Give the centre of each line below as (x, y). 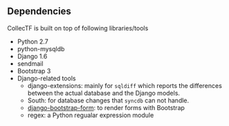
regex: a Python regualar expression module (91, 115)
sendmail (30, 63)
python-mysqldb (41, 48)
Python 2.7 (33, 42)
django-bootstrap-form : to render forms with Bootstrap (106, 107)
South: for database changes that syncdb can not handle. (108, 100)
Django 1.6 (32, 56)
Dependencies (39, 11)
